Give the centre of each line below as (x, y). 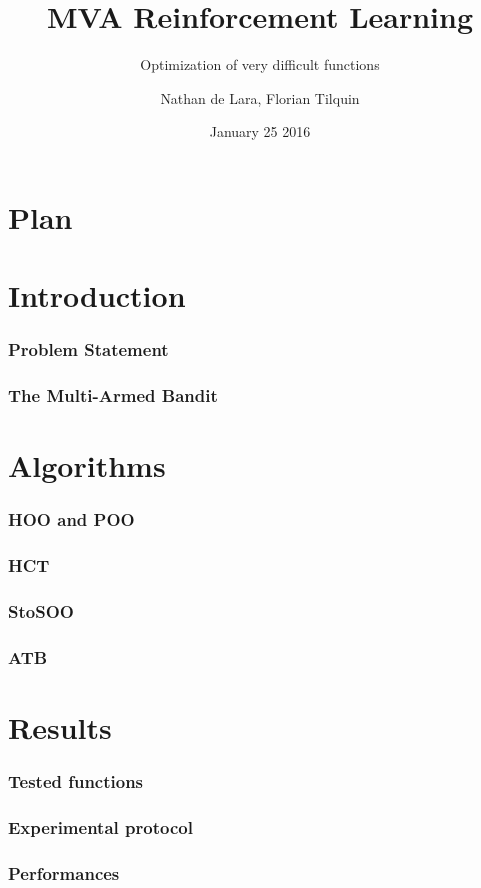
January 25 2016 (260, 131)
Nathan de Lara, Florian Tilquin (260, 97)
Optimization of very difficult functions (260, 64)
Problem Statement (88, 349)
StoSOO (41, 611)
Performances (64, 872)
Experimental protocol (100, 827)
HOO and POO (71, 519)
